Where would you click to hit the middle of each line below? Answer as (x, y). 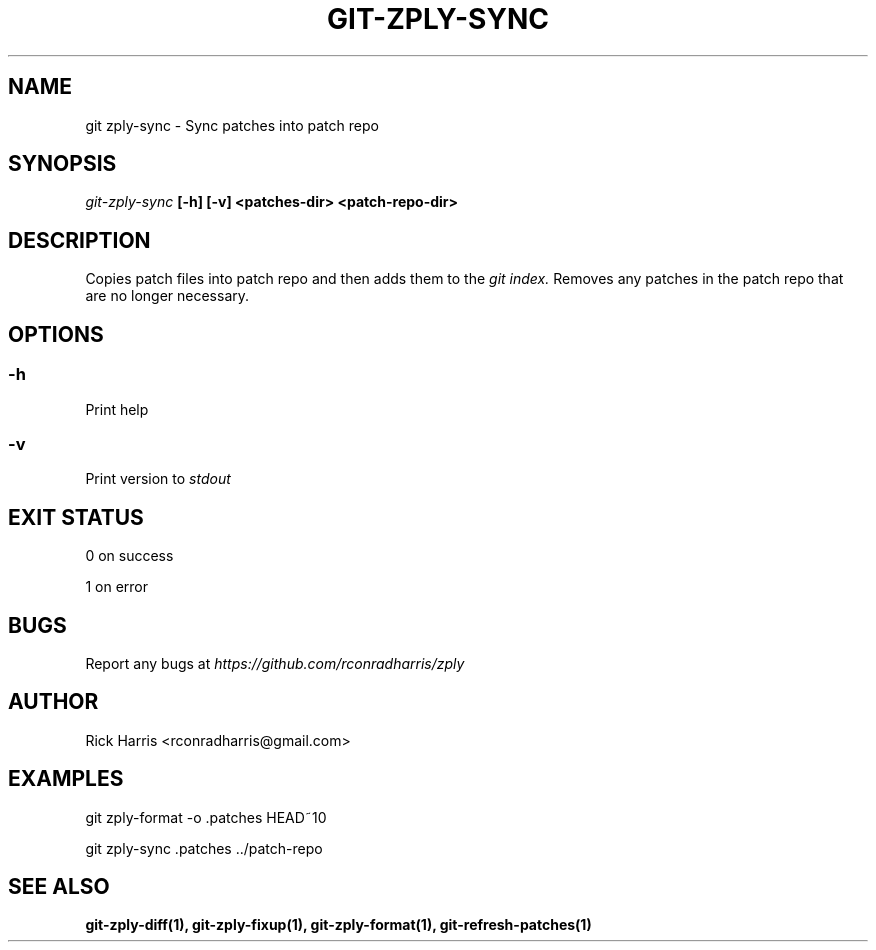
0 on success (129, 556)
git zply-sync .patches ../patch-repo (204, 848)
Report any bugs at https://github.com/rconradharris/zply (275, 663)
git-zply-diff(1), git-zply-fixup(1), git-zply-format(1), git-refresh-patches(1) (338, 925)
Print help (117, 409)
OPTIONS (56, 334)
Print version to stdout (158, 479)
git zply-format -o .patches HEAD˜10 (206, 817)
